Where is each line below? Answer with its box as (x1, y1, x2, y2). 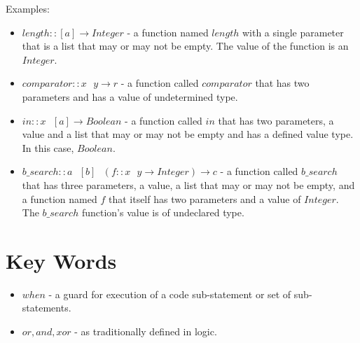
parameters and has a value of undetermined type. (22, 89, 238, 104)
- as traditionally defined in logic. (74, 324, 217, 339)
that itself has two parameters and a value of (108, 191, 301, 206)
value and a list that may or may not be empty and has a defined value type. (22, 127, 354, 141)
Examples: (6, 1, 50, 15)
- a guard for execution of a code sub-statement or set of (48, 286, 291, 301)
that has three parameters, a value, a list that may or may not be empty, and (22, 177, 355, 192)
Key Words (6, 246, 117, 274)
